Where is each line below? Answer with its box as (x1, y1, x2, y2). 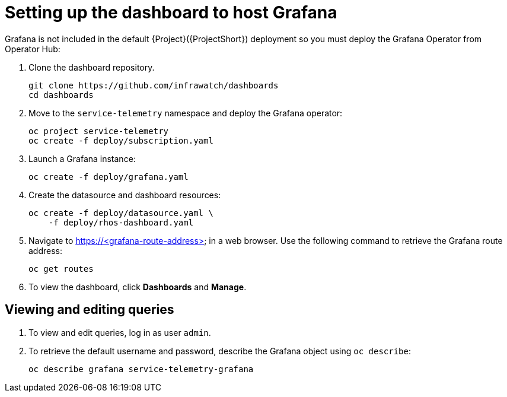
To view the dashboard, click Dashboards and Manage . (28, 281, 247, 292)
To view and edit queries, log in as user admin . (28, 327, 211, 338)
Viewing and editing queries (5, 302, 174, 317)
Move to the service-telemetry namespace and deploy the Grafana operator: (28, 107, 343, 118)
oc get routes (28, 263, 94, 274)
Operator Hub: (5, 43, 60, 54)
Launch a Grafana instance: (28, 153, 136, 164)
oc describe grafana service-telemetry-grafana (28, 364, 254, 374)
